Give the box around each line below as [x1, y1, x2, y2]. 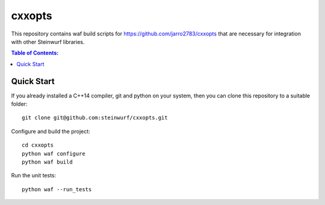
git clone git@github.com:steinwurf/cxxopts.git [22, 114, 168, 121]
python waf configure [22, 150, 85, 157]
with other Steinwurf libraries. [11, 38, 85, 45]
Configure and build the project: [11, 127, 90, 135]
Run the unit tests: [11, 172, 57, 179]
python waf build [22, 158, 73, 165]
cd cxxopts [22, 142, 54, 148]
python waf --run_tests [22, 186, 92, 192]
